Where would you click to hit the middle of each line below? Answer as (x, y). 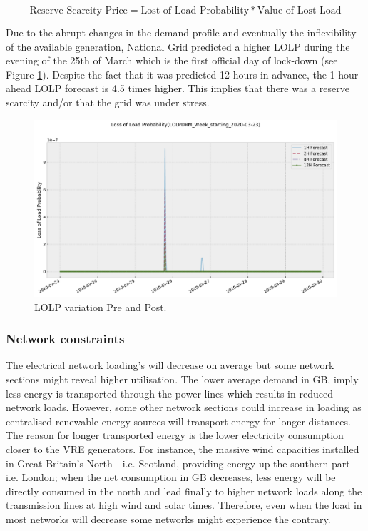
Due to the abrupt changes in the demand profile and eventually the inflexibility (181, 32)
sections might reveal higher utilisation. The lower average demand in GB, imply (182, 379)
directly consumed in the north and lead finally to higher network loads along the (184, 491)
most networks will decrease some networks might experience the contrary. (168, 519)
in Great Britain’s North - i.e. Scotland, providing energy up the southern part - (181, 463)
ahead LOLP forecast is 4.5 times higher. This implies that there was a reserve (178, 88)
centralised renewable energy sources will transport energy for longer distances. (178, 421)
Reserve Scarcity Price (78, 11)
